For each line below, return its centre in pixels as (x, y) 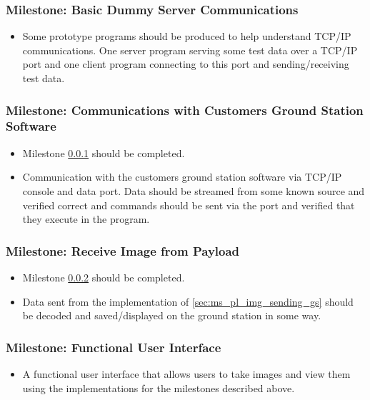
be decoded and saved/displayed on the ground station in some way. (172, 315)
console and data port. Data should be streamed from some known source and (194, 190)
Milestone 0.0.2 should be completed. (104, 277)
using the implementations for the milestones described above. (159, 387)
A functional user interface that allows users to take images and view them (186, 373)
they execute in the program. (86, 219)
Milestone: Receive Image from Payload (123, 250)
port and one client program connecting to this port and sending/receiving (186, 64)
